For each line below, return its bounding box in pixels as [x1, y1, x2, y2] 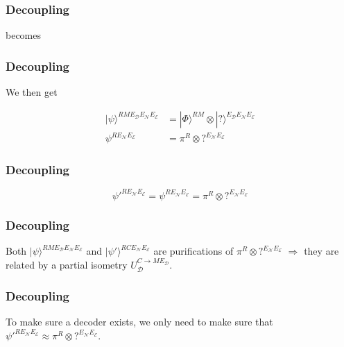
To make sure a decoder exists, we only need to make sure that [6, 314, 273, 329]
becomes [6, 28, 42, 42]
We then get [6, 85, 58, 99]
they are [304, 244, 339, 258]
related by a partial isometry [6, 257, 128, 271]
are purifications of [153, 244, 234, 258]
